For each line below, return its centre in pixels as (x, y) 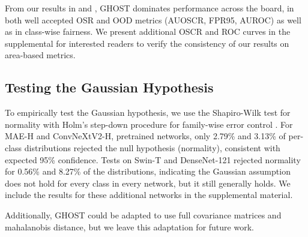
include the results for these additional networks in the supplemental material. (149, 195)
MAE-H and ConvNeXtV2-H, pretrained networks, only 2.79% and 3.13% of (145, 136)
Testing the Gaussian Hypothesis (109, 87)
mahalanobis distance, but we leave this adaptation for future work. (129, 226)
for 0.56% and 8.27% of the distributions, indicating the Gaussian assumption (148, 171)
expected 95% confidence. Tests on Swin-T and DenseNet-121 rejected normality (153, 159)
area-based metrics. (40, 55)
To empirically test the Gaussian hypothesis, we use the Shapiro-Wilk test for (148, 112)
